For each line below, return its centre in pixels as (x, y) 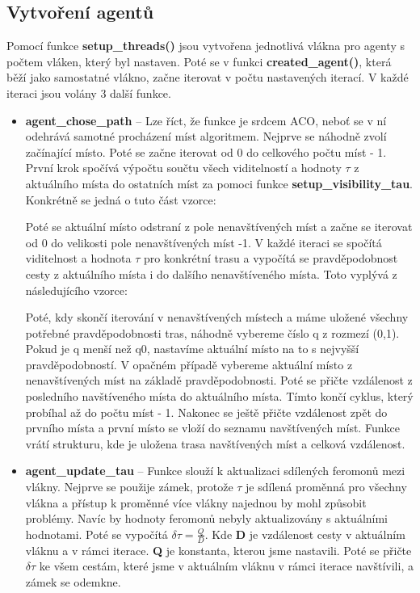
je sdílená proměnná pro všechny (326, 487)
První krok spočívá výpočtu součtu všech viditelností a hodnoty (183, 168)
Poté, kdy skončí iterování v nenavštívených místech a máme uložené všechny (217, 317)
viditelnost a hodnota (78, 258)
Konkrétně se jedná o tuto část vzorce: (121, 199)
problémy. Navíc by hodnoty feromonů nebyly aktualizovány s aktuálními (207, 518)
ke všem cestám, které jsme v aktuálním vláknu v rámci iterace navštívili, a (226, 566)
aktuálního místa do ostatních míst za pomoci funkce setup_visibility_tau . (219, 183)
